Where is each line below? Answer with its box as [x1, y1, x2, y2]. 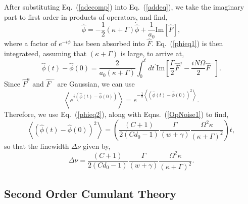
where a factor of [4, 37, 57, 48]
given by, [83, 140, 111, 151]
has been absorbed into [73, 37, 145, 48]
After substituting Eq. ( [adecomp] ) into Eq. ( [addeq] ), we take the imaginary [4, 2, 244, 12]
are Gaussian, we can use [57, 78, 135, 89]
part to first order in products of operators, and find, [4, 11, 168, 22]
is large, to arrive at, [120, 48, 184, 58]
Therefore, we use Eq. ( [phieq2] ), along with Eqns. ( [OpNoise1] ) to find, [4, 109, 229, 119]
